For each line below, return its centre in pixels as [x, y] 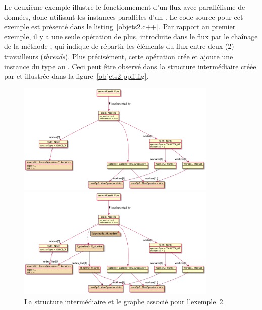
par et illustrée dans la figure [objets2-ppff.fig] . [76, 76]
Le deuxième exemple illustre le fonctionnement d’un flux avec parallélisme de [125, 7]
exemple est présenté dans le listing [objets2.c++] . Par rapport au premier [120, 27]
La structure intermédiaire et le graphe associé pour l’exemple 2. [125, 302]
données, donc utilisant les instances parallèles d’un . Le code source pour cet [124, 16]
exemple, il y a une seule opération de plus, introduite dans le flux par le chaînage [131, 36]
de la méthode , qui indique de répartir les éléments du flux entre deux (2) [119, 46]
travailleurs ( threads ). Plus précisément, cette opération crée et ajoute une [119, 56]
